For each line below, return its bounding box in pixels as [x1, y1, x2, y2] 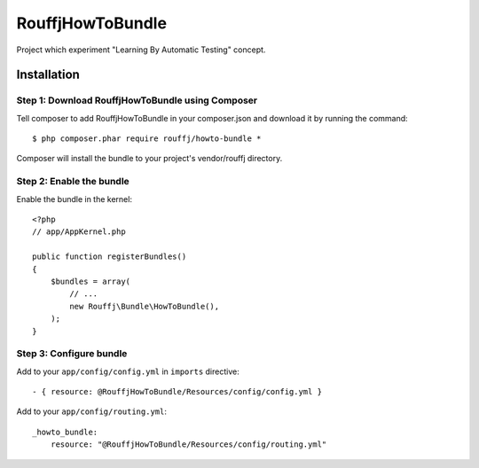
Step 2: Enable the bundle [16, 175, 130, 188]
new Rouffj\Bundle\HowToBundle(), [69, 301, 220, 311]
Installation [16, 67, 80, 82]
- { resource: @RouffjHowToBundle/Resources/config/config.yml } [32, 386, 323, 397]
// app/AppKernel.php [32, 227, 126, 237]
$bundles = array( [50, 276, 131, 286]
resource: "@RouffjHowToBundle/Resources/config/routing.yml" [50, 440, 327, 449]
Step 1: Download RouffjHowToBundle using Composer [16, 94, 258, 106]
